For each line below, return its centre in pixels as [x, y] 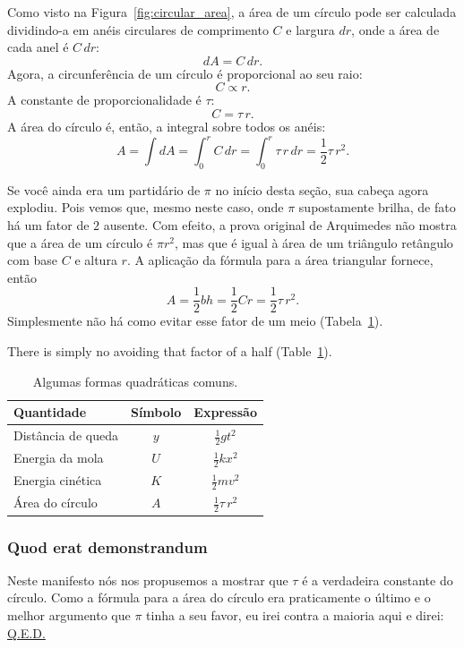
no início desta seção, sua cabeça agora [322, 189]
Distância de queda [66, 435]
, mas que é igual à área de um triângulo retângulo [314, 242]
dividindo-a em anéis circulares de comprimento [138, 29]
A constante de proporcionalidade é [104, 100]
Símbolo [156, 412]
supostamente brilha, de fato [377, 207]
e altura [96, 260]
